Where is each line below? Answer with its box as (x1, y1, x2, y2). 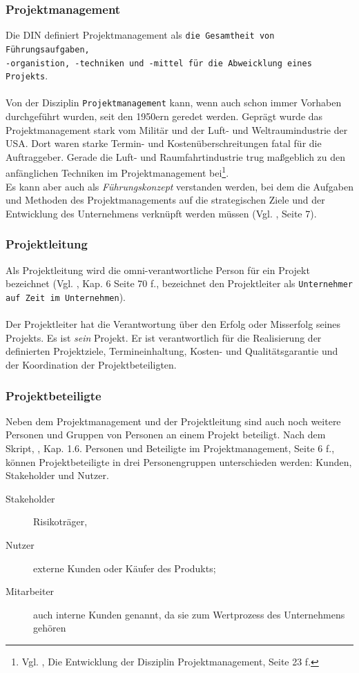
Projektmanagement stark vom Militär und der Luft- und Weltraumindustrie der (6, 122, 348, 137)
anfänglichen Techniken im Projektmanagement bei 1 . (6, 164, 229, 180)
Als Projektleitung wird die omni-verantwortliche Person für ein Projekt (6, 262, 310, 277)
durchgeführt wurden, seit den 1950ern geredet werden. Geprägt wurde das (6, 109, 323, 124)
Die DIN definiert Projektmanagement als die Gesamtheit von (6, 28, 275, 42)
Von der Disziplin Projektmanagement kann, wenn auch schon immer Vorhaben (6, 95, 342, 110)
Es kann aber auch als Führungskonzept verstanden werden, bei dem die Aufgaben (6, 179, 353, 193)
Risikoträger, (33, 514, 88, 529)
